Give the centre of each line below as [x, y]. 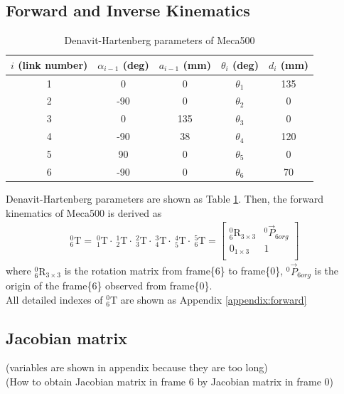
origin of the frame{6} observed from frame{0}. [109, 286]
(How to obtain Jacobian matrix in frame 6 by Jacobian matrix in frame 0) [170, 382]
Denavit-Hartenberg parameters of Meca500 [160, 40]
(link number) [53, 64]
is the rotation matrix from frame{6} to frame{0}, [174, 271]
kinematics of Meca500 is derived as [84, 212]
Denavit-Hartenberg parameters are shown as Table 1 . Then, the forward [165, 198]
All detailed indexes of [54, 299]
